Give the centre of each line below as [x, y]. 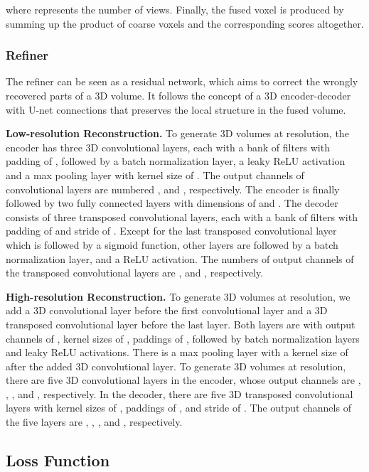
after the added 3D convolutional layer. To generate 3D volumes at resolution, [176, 366]
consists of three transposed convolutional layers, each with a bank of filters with [182, 216]
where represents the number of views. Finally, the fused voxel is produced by [175, 9]
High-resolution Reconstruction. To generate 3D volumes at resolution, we [178, 296]
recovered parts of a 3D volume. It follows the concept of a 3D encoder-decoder [178, 95]
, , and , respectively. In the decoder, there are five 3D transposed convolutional [180, 393]
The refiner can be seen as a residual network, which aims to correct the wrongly [182, 81]
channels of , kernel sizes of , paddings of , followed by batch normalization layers [183, 338]
